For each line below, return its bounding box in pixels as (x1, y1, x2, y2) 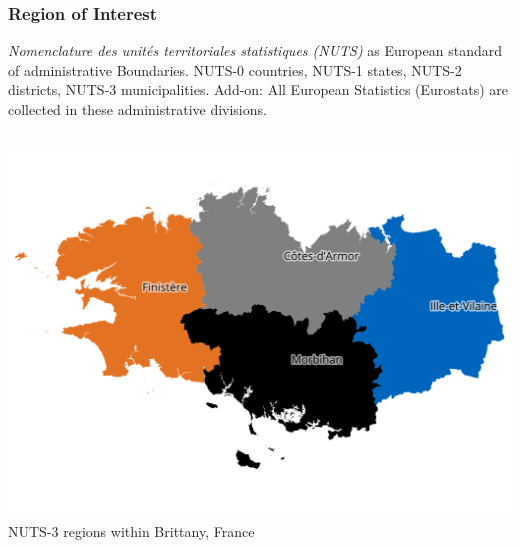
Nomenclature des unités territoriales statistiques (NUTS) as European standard (8, 40, 502, 61)
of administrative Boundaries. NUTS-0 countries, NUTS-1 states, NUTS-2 (8, 59, 462, 80)
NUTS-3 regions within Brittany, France (8, 520, 255, 541)
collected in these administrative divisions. (8, 99, 267, 119)
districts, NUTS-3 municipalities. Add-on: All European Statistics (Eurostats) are (8, 79, 509, 100)
